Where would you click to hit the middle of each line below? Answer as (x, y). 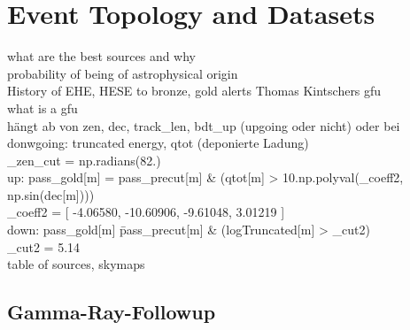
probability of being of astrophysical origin (123, 73)
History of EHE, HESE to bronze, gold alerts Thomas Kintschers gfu (194, 91)
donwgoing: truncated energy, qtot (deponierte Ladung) (158, 143)
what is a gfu (43, 107)
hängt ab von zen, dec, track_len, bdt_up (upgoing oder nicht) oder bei (204, 125)
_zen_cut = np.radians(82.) (84, 160)
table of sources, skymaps (76, 264)
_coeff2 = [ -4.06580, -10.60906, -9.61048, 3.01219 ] (146, 212)
